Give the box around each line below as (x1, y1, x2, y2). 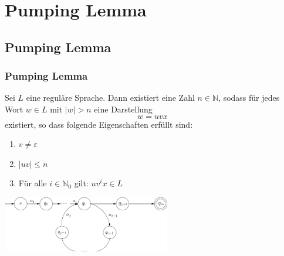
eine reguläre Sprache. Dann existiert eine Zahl (26, 91, 195, 104)
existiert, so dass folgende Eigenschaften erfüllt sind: (5, 118, 193, 130)
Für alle (18, 177, 47, 189)
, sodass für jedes (218, 91, 280, 104)
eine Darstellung (94, 103, 153, 115)
